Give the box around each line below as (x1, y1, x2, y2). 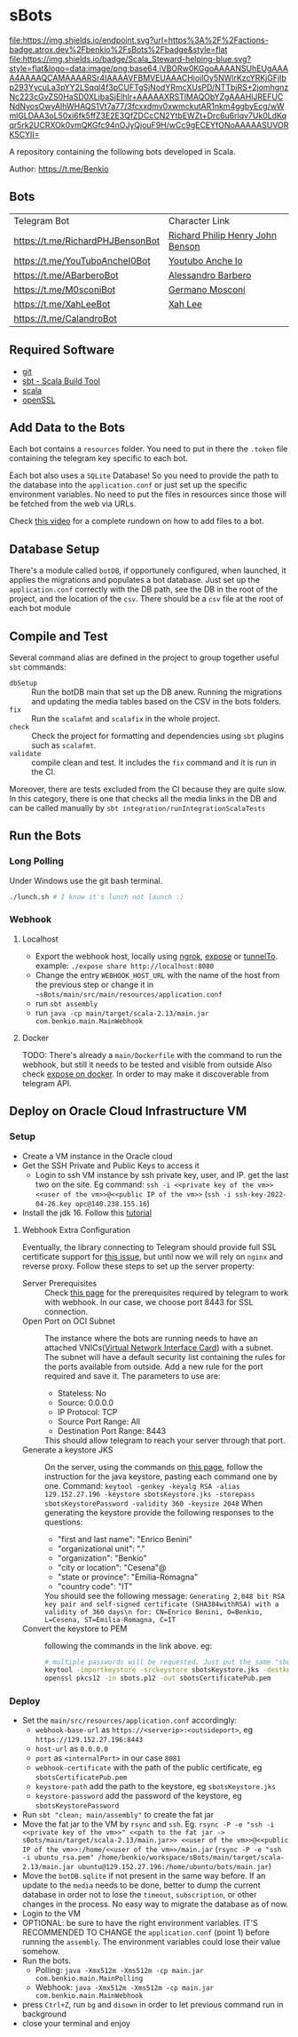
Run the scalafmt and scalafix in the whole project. (31, 713, 220, 724)
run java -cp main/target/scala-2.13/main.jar (35, 1007, 209, 1018)
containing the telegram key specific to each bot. (9, 453, 188, 464)
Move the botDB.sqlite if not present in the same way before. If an (21, 1871, 266, 1882)
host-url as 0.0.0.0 (35, 1743, 109, 1755)
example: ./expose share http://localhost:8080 (35, 960, 215, 971)
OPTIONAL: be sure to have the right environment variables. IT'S (21, 1918, 259, 1929)
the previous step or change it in (35, 979, 154, 990)
